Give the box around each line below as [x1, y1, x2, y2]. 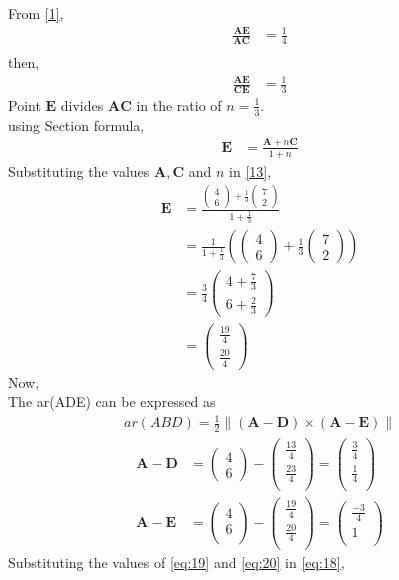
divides [60, 94, 104, 115]
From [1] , [8, 3, 64, 23]
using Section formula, [8, 114, 145, 135]
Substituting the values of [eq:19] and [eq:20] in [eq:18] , [8, 552, 345, 573]
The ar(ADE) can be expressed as [8, 391, 216, 412]
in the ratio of [136, 94, 222, 115]
